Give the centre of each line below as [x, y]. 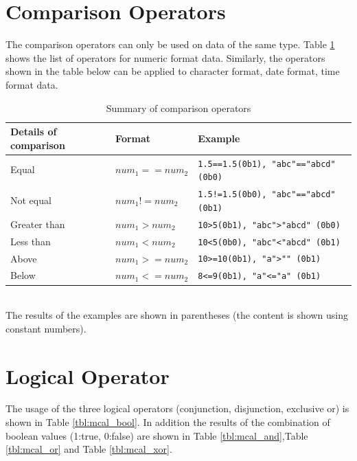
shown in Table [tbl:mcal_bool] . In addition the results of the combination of [168, 422]
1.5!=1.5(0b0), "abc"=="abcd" [267, 195]
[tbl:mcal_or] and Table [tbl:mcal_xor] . [89, 449]
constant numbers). [46, 328]
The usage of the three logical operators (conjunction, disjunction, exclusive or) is [177, 408]
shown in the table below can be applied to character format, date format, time [173, 71]
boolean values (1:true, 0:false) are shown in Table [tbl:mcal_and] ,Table [157, 435]
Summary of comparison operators [178, 108]
